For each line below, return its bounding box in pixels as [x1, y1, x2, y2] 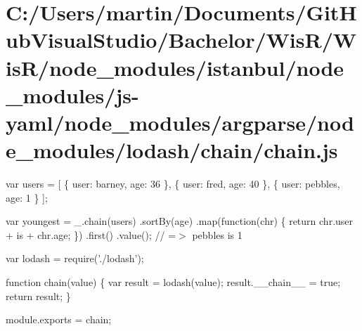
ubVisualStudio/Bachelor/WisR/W [6, 25, 357, 54]
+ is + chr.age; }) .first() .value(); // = [6, 227, 176, 242]
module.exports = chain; [6, 312, 112, 327]
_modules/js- [6, 80, 139, 109]
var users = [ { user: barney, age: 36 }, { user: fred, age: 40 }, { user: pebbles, [6, 176, 340, 191]
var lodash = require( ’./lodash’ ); [6, 251, 144, 266]
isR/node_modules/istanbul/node [6, 53, 344, 82]
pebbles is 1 [192, 227, 243, 242]
